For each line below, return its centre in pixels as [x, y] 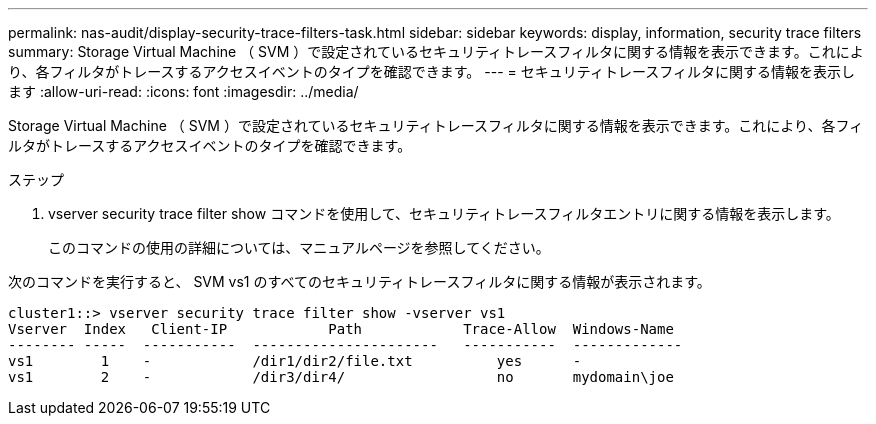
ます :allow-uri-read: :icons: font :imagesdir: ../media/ [183, 91]
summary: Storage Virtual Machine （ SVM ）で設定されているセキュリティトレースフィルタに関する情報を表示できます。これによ [436, 51]
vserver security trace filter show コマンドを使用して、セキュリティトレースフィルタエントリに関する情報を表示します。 [444, 213]
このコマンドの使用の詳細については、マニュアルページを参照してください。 [299, 247]
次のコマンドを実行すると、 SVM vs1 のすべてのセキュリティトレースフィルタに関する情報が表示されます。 [359, 281]
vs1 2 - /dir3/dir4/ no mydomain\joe [341, 377]
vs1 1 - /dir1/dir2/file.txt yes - [295, 361]
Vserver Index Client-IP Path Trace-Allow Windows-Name [341, 329]
